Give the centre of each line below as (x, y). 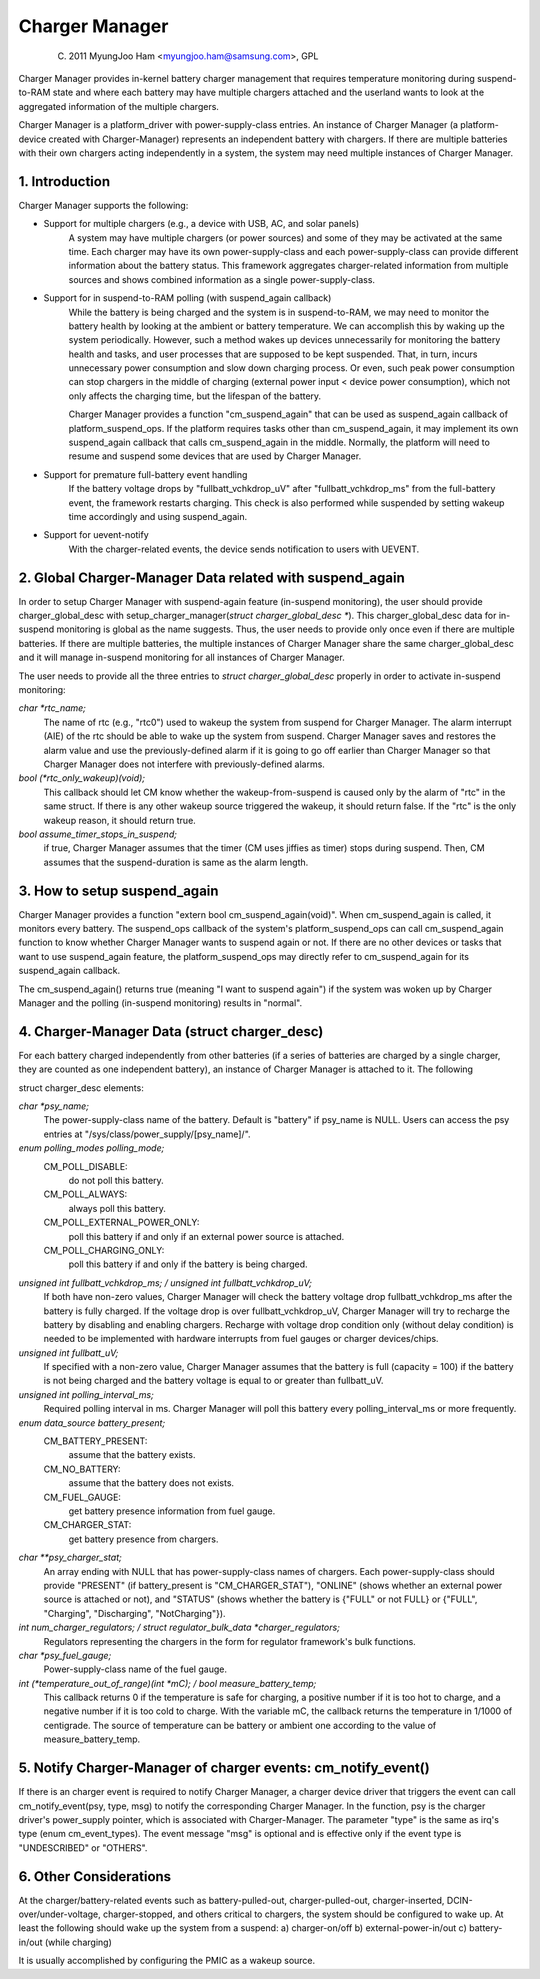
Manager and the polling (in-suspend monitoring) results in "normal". (160, 1002)
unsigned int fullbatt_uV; (68, 1352)
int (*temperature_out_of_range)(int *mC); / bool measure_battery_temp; (167, 1683)
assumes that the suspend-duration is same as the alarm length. (176, 862)
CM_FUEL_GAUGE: (82, 1497)
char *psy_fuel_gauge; (65, 1655)
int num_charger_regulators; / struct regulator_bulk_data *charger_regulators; (179, 1627)
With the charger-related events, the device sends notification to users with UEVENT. (244, 549)
